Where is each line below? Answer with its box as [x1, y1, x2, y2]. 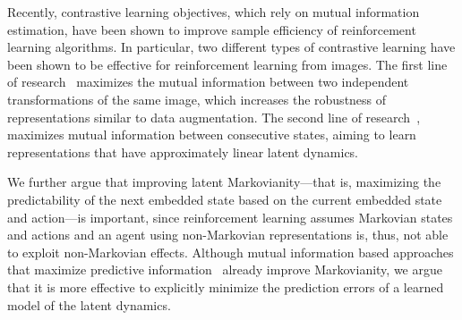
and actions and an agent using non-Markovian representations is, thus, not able [7, 225, 449, 244]
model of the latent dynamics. [7, 295, 171, 314]
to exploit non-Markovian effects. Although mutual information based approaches [7, 242, 454, 261]
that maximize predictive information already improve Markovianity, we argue [7, 260, 442, 279]
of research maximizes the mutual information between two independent [7, 72, 409, 91]
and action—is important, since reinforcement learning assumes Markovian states [7, 207, 453, 226]
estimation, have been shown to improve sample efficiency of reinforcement [7, 20, 416, 38]
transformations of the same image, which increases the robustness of [7, 89, 387, 108]
